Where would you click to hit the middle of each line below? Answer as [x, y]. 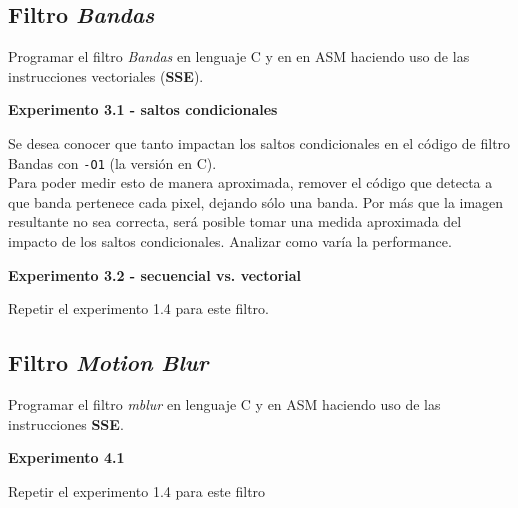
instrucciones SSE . [66, 423]
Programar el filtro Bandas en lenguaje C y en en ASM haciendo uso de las [239, 56]
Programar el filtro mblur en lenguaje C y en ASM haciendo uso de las [224, 404]
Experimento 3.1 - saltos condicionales [143, 109]
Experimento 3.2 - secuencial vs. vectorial [154, 274]
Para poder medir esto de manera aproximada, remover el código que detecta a [250, 182]
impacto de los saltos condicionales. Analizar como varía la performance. [230, 241]
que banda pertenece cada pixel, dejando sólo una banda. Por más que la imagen [256, 201]
